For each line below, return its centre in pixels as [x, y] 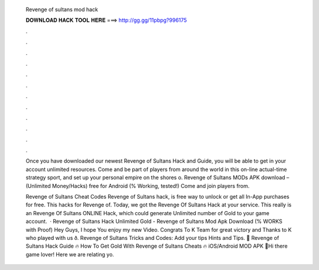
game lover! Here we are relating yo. [70, 254]
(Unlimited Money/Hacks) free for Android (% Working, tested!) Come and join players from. [138, 186]
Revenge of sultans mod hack [62, 9]
